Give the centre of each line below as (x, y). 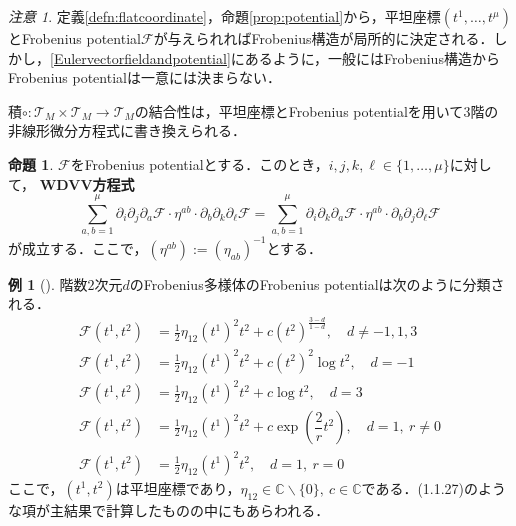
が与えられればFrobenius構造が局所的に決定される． (323, 38)
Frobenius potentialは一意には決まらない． (144, 77)
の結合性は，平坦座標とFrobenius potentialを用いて (299, 110)
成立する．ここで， (84, 247)
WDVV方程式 (87, 183)
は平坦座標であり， (178, 487)
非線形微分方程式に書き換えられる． (127, 130)
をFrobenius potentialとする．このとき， (199, 163)
